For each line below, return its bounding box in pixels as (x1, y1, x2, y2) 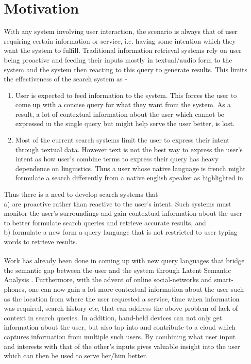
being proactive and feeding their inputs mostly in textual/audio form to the (4, 54, 232, 64)
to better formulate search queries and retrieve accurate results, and (4, 217, 206, 227)
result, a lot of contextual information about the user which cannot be (15, 109, 224, 119)
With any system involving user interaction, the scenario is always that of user (4, 26, 237, 36)
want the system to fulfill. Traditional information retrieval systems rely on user (4, 45, 242, 55)
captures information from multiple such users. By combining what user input (4, 331, 236, 341)
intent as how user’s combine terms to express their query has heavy (15, 154, 219, 164)
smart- (214, 274, 234, 285)
